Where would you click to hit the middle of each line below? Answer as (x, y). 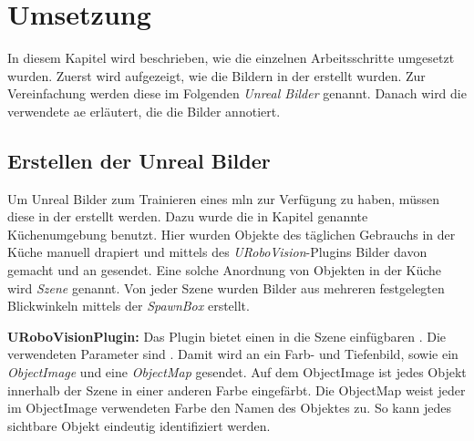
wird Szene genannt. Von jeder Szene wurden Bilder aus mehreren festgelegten (226, 287)
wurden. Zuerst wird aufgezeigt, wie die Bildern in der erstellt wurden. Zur (216, 75)
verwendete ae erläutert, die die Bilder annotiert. (144, 111)
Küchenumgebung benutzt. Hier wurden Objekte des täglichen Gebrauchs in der (232, 234)
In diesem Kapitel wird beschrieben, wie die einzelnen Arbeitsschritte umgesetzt (231, 58)
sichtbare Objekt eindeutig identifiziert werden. (139, 425)
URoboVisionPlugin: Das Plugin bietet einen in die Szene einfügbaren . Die (227, 336)
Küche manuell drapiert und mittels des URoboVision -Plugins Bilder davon (217, 252)
